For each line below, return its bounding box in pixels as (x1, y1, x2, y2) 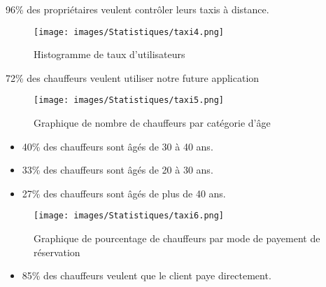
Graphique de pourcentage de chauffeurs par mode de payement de (34, 231, 320, 246)
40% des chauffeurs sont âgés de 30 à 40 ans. (22, 139, 213, 153)
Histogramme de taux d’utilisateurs (34, 47, 185, 62)
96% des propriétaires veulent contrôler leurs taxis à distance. (6, 2, 269, 16)
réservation (34, 244, 80, 259)
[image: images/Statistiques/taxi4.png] (34, 27, 225, 37)
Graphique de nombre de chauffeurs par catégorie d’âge (34, 115, 271, 130)
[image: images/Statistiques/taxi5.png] (34, 95, 225, 106)
